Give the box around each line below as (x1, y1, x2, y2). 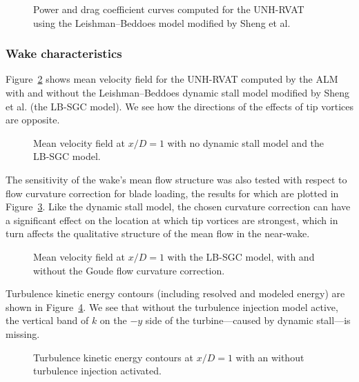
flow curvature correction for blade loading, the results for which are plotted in (6, 185, 339, 200)
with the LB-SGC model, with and (167, 249, 315, 263)
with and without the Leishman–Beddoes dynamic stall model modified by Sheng (6, 86, 350, 99)
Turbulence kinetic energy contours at (33, 350, 193, 364)
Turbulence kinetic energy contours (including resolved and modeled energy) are (6, 286, 345, 301)
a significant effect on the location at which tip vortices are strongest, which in (6, 212, 338, 227)
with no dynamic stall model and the (167, 135, 324, 150)
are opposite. (6, 112, 60, 127)
